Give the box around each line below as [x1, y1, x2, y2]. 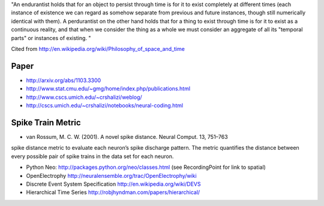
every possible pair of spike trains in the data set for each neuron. [11, 153, 174, 160]
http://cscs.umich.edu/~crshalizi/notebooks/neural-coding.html [26, 102, 183, 109]
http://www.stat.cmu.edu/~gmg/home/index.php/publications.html [26, 85, 191, 92]
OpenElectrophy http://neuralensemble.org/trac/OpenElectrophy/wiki [26, 172, 197, 179]
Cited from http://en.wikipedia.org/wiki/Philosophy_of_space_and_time [11, 45, 185, 52]
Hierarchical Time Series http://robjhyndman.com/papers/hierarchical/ [26, 189, 200, 196]
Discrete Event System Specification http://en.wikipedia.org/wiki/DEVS [26, 180, 201, 187]
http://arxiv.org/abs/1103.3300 [26, 77, 101, 84]
